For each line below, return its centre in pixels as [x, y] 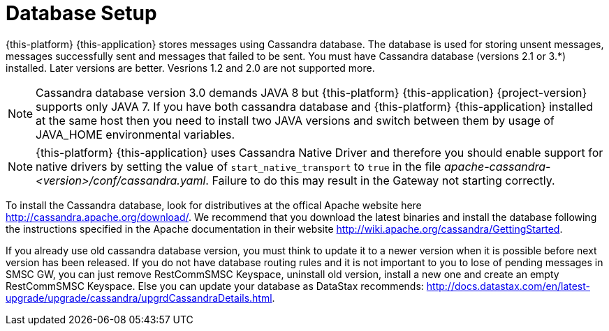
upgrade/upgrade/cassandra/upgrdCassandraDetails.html [139, 298]
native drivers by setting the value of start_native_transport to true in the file [239, 166]
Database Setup [81, 13]
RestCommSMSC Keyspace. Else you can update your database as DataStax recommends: [215, 286]
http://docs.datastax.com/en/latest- [508, 286]
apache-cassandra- [497, 166]
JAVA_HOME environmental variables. [135, 134]
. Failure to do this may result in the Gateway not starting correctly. [380, 180]
